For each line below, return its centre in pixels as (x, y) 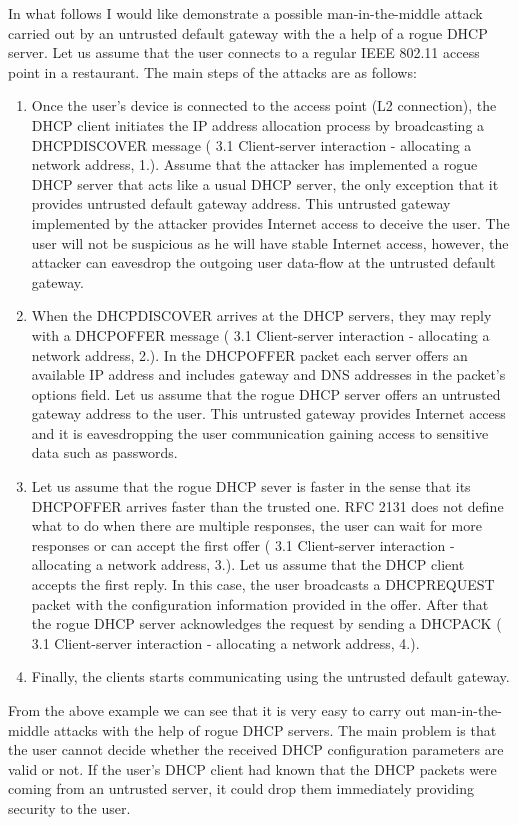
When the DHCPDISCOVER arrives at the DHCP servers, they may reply (261, 315)
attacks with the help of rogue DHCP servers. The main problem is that (275, 729)
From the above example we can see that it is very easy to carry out (217, 710)
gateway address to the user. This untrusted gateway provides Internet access (268, 413)
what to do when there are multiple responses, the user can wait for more (256, 525)
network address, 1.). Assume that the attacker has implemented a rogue (254, 164)
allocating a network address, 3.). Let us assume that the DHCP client (248, 564)
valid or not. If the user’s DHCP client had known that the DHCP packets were (252, 768)
